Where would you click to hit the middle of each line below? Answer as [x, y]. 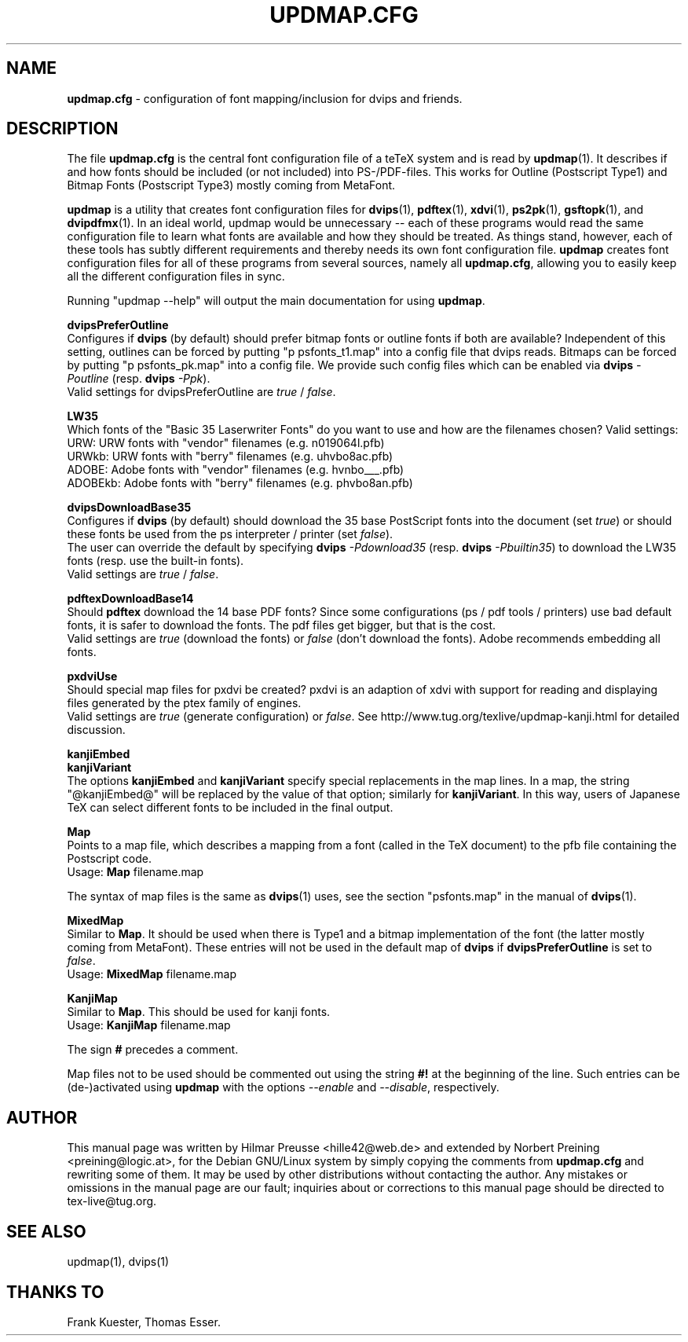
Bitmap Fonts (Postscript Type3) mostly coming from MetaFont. [231, 185]
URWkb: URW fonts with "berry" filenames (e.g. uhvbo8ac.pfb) [230, 456]
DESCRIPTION [62, 129]
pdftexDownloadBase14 [130, 599]
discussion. [96, 730]
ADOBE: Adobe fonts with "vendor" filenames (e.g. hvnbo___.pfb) [236, 470]
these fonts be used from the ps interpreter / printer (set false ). [230, 534]
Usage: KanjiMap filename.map [149, 1025]
